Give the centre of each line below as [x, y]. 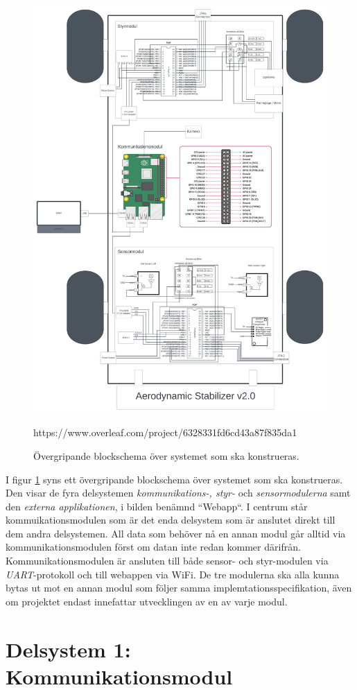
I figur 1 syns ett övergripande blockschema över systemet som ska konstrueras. [174, 479]
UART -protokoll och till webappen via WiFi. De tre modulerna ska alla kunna [173, 574]
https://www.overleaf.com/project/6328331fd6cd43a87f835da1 [165, 432]
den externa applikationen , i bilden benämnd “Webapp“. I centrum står [157, 506]
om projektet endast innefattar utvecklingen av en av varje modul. [147, 601]
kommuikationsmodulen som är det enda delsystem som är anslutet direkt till [171, 520]
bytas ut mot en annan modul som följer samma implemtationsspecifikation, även [179, 588]
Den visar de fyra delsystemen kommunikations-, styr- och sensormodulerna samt [178, 493]
